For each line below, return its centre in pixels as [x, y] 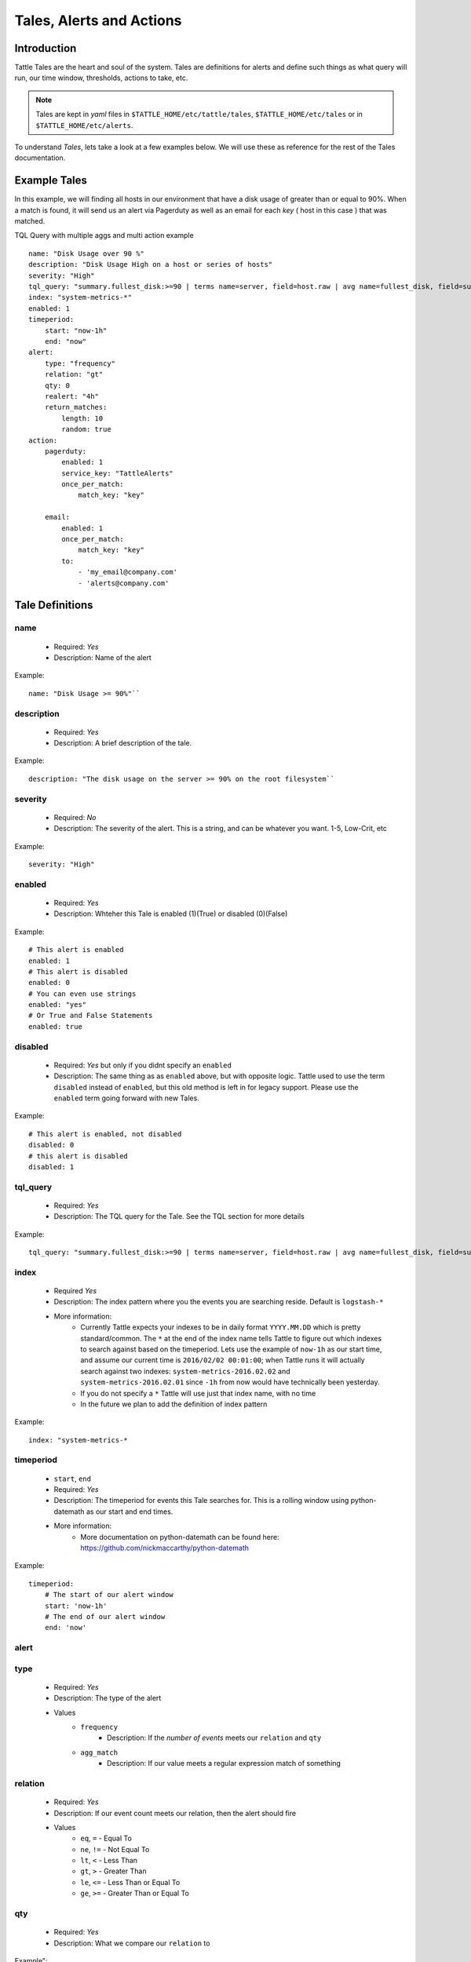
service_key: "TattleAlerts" [118, 473]
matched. [30, 221]
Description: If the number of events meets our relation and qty [214, 1738]
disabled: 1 [51, 1167]
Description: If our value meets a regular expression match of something [224, 1763]
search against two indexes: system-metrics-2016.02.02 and [185, 1371]
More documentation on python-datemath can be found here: [180, 1537]
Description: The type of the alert [108, 1698]
